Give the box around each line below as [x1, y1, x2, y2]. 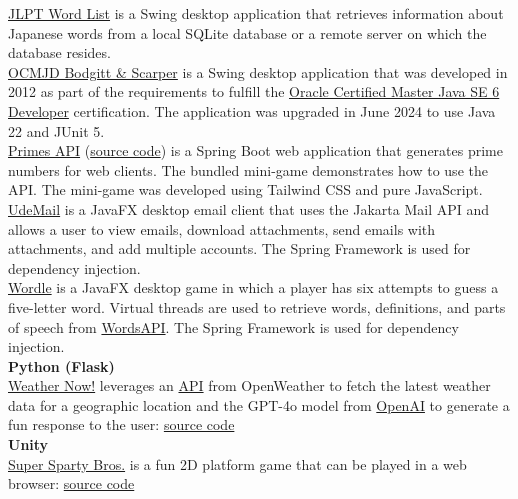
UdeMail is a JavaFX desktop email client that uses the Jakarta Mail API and [8, 198, 489, 219]
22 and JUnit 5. [8, 120, 105, 141]
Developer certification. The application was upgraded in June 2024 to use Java [8, 100, 496, 121]
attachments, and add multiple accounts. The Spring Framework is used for [8, 238, 471, 259]
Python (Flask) [8, 355, 115, 376]
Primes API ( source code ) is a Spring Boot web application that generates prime [8, 140, 503, 161]
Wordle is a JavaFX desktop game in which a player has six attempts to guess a [8, 277, 499, 298]
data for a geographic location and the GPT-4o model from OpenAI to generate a [8, 394, 510, 415]
